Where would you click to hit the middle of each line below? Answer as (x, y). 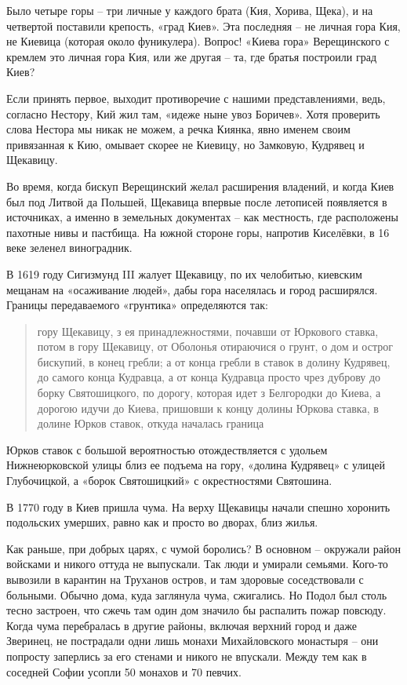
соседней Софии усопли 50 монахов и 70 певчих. (124, 671)
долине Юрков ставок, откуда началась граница (151, 423)
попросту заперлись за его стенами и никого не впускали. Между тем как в (187, 656)
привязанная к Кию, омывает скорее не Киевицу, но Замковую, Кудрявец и (185, 144)
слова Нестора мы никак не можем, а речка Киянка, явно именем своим (178, 129)
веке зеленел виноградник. (69, 248)
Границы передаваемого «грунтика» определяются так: (137, 305)
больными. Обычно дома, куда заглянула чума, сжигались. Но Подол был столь (197, 594)
